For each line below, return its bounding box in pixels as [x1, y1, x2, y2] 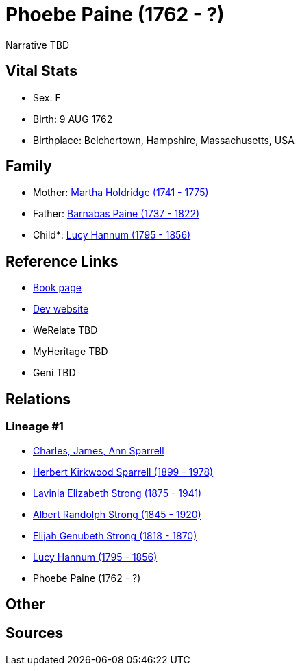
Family [5, 158, 52, 175]
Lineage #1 [5, 419, 64, 434]
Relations [5, 390, 71, 408]
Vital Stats [5, 62, 78, 80]
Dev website [33, 303, 89, 315]
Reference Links [5, 252, 118, 270]
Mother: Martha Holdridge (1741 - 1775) [33, 186, 209, 199]
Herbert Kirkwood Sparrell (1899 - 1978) [33, 465, 214, 478]
